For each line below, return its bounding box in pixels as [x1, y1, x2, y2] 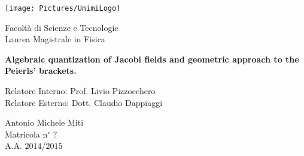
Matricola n [5, 127, 48, 140]
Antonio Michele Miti [5, 116, 84, 129]
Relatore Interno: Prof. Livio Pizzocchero [5, 85, 156, 97]
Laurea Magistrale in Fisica [5, 33, 105, 45]
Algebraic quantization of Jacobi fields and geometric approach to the [5, 52, 299, 65]
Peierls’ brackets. [5, 64, 77, 77]
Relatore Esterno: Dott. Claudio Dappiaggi [5, 96, 163, 108]
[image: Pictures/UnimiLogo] [5, 4, 121, 13]
